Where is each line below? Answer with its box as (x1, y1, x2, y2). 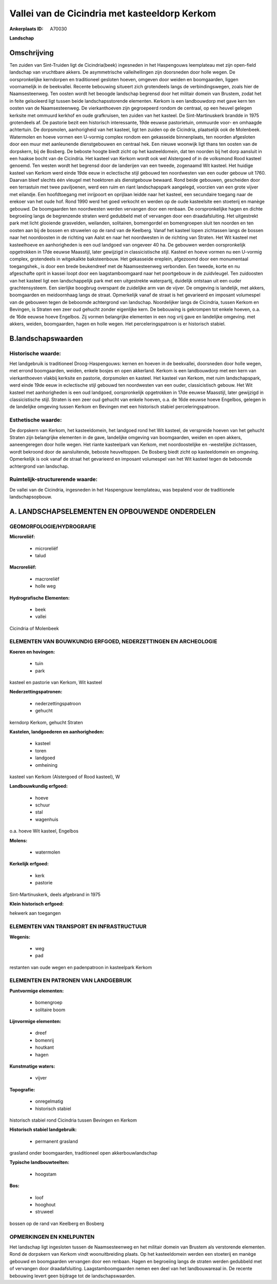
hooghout (35, 1202, 56, 1208)
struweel (35, 1209, 54, 1215)
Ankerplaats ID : (9, 26, 44, 32)
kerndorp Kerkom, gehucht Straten (9, 719, 83, 725)
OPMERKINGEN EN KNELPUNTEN (9, 1233, 95, 1240)
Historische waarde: (9, 350, 62, 357)
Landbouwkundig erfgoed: (9, 783, 68, 789)
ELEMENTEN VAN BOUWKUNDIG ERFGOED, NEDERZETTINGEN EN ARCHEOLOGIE (9, 638, 217, 645)
